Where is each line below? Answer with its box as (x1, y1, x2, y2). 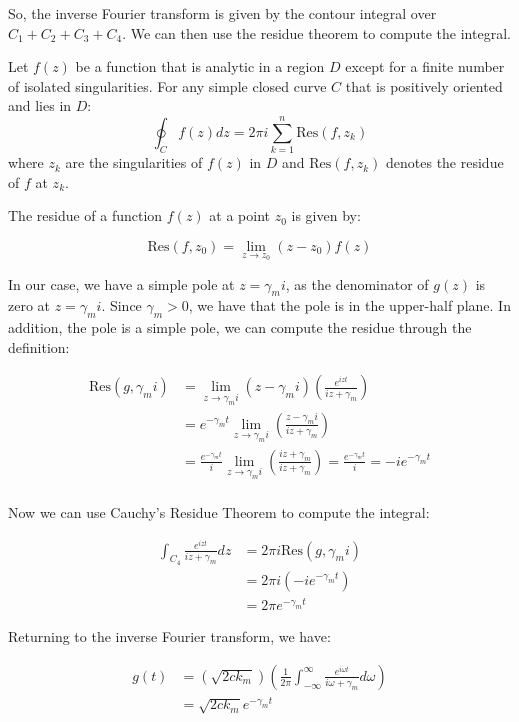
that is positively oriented (345, 75, 503, 96)
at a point (209, 205, 270, 226)
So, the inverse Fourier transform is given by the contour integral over (8, 3, 437, 23)
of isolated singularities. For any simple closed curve (8, 75, 327, 96)
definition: (8, 336, 70, 357)
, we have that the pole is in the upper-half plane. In (188, 295, 511, 316)
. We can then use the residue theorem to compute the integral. (122, 22, 511, 43)
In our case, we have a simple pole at (8, 273, 235, 294)
